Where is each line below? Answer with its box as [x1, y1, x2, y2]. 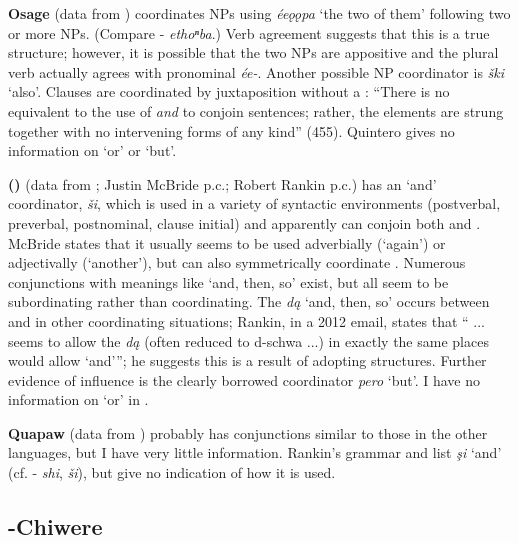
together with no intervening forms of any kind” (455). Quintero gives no [8, 120, 455, 141]
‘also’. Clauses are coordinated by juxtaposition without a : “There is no [8, 81, 450, 102]
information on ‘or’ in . [8, 389, 149, 410]
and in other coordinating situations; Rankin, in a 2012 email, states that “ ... [8, 310, 486, 331]
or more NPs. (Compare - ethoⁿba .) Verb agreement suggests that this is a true [8, 22, 490, 43]
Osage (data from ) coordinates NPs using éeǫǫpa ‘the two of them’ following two [8, 3, 511, 23]
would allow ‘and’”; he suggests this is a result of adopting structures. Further [8, 350, 487, 371]
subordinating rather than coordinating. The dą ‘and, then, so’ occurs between [8, 291, 490, 312]
